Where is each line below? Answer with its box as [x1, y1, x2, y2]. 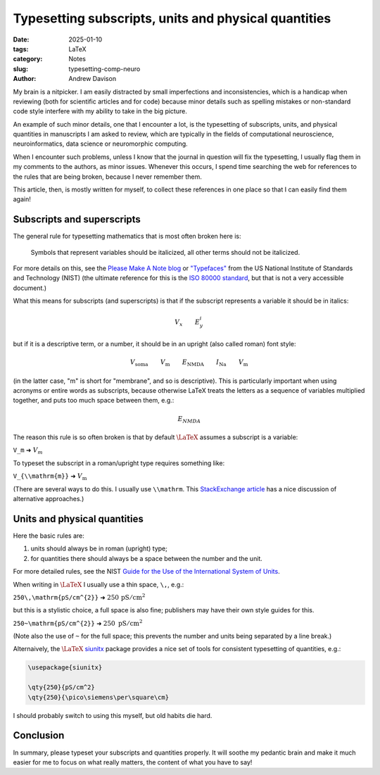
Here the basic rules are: [13, 531, 84, 540]
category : [13, 55, 43, 63]
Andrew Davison [68, 75, 116, 83]
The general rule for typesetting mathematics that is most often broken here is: [13, 232, 241, 241]
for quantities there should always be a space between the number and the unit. [30, 554, 263, 562]
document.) [13, 284, 47, 292]
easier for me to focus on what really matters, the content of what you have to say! [13, 757, 253, 767]
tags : [13, 44, 29, 53]
